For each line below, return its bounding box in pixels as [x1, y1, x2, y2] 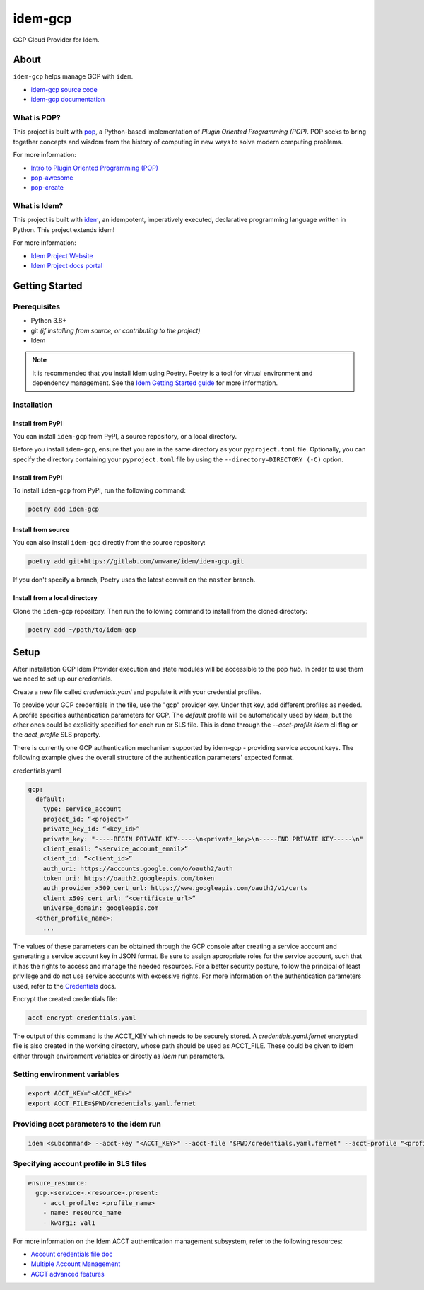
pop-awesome [30, 173, 73, 182]
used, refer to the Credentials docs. [13, 981, 117, 990]
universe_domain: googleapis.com [42, 904, 159, 912]
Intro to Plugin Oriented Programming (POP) [30, 163, 159, 172]
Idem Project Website [30, 251, 93, 260]
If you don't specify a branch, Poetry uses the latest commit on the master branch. [13, 575, 256, 584]
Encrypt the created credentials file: [13, 994, 118, 1003]
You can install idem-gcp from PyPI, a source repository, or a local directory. [13, 432, 237, 441]
